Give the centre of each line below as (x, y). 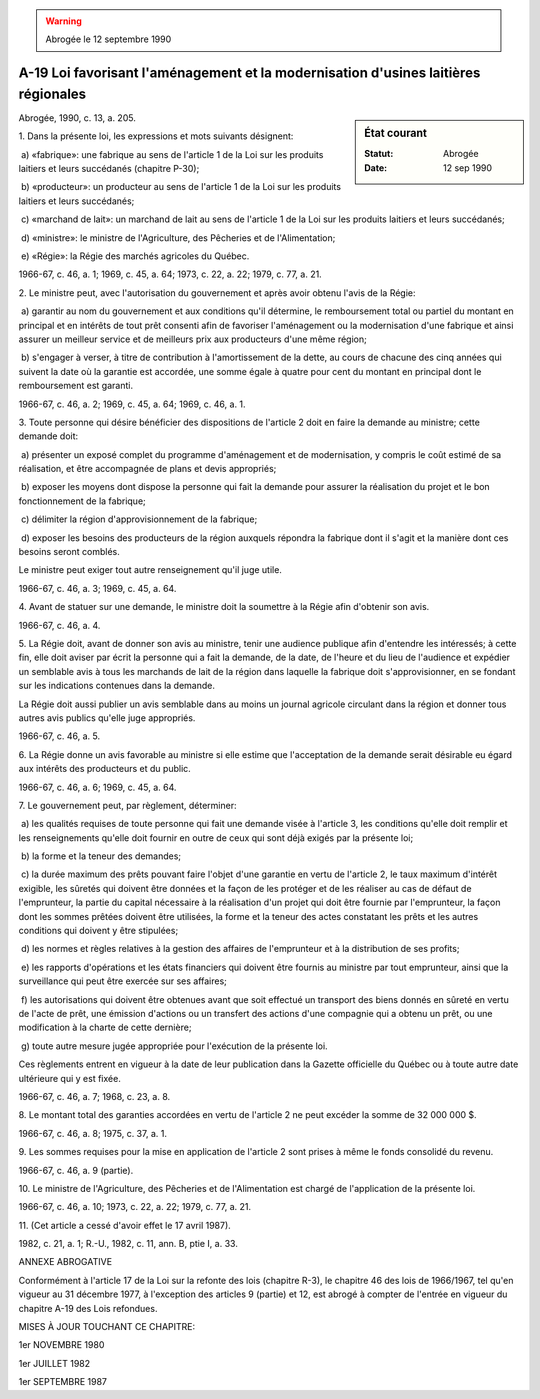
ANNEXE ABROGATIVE (65, 1262)
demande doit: (48, 436)
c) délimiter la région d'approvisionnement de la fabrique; (139, 519)
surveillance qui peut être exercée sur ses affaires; (122, 981)
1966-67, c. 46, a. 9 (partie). (76, 1170)
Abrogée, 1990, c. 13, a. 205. (77, 117)
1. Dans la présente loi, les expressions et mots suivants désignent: (156, 136)
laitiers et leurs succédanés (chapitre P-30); (109, 169)
